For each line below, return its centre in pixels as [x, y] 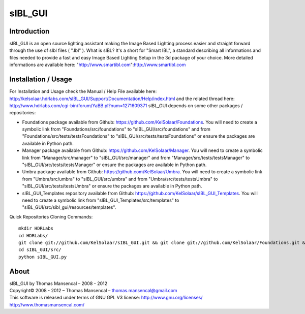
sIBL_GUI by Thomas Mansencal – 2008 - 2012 [58, 283]
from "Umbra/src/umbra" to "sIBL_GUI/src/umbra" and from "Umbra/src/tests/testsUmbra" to [120, 179]
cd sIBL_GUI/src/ [40, 250]
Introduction [29, 31]
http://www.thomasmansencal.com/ [47, 304]
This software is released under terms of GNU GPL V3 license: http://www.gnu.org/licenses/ [106, 298]
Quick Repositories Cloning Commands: [51, 216]
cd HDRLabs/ [33, 235]
